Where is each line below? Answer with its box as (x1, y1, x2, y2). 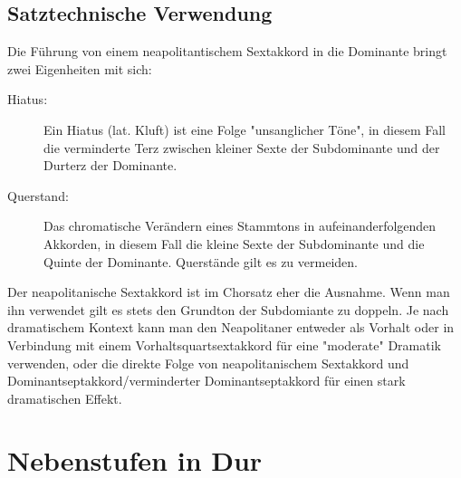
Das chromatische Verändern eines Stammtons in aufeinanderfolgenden (43, 216, 437, 235)
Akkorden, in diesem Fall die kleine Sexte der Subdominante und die (43, 234, 425, 253)
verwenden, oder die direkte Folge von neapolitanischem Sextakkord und (7, 353, 409, 372)
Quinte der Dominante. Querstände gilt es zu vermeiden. (43, 252, 358, 271)
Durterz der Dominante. (43, 156, 178, 175)
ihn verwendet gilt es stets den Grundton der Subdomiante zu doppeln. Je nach (7, 300, 449, 319)
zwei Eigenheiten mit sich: (7, 59, 152, 78)
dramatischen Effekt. (7, 388, 122, 407)
